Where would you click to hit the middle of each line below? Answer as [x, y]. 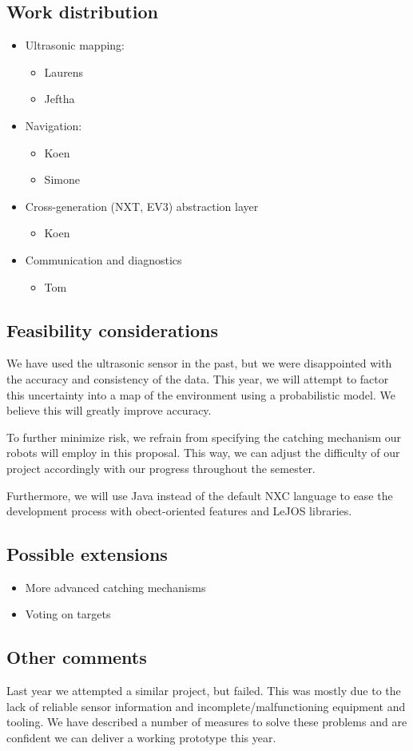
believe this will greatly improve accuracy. [109, 410]
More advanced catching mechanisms [115, 587]
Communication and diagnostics [103, 259]
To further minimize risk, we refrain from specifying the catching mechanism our [204, 437]
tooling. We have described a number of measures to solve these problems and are [207, 722]
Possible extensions [87, 554]
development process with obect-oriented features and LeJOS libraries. [179, 511]
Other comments [77, 657]
